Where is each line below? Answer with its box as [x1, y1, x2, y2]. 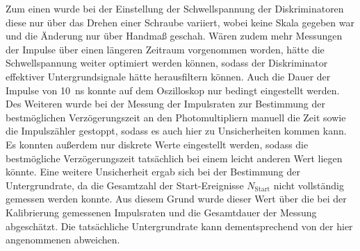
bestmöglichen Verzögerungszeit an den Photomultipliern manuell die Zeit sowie [6, 110, 346, 124]
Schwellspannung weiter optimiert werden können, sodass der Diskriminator [6, 55, 328, 70]
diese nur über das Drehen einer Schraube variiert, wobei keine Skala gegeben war [6, 15, 354, 29]
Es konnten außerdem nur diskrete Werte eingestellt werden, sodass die [6, 137, 309, 151]
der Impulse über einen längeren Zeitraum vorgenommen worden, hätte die [6, 42, 325, 56]
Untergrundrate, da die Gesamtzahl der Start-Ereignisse [6, 178, 244, 192]
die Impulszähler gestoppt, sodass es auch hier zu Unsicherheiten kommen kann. [6, 123, 347, 138]
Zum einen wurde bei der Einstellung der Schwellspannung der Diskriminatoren [6, 1, 344, 15]
